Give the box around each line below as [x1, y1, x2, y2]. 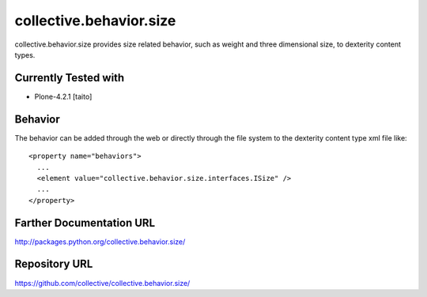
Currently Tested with [14, 71, 125, 85]
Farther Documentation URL [14, 216, 156, 229]
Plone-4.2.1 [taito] [34, 92, 93, 101]
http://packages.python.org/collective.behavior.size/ [14, 237, 186, 246]
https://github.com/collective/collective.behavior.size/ [14, 278, 191, 288]
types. [14, 50, 36, 59]
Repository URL [14, 258, 93, 271]
